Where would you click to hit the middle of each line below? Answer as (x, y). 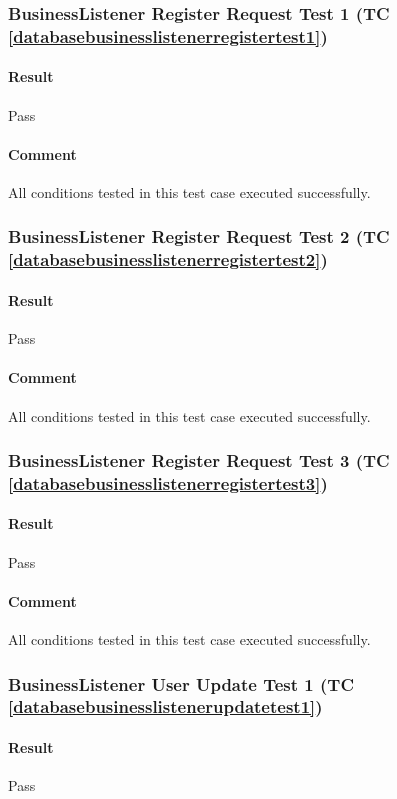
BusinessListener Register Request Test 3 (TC (199, 460)
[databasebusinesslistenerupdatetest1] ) (165, 706)
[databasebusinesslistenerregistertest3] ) (168, 482)
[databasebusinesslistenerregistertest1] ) (168, 35)
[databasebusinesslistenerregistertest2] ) (168, 259)
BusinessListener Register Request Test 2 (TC (199, 236)
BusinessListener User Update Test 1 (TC (181, 683)
